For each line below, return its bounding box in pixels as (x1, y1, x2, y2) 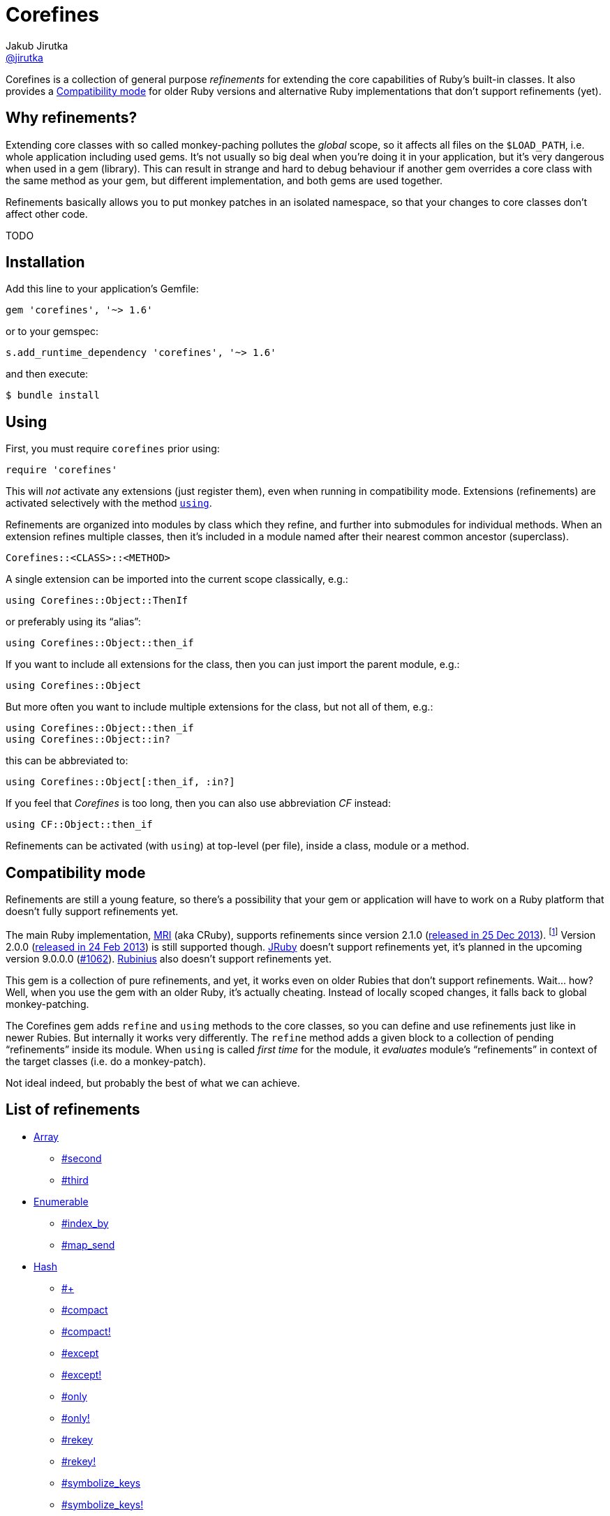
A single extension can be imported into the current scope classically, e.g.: (6, 573, 348, 586)
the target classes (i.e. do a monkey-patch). (6, 1055, 207, 1067)
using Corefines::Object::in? (6, 734, 171, 745)
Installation (6, 253, 85, 272)
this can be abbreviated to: (6, 755, 128, 767)
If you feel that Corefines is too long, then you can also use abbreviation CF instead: (6, 797, 391, 810)
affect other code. (6, 207, 88, 220)
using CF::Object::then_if (6, 819, 153, 831)
